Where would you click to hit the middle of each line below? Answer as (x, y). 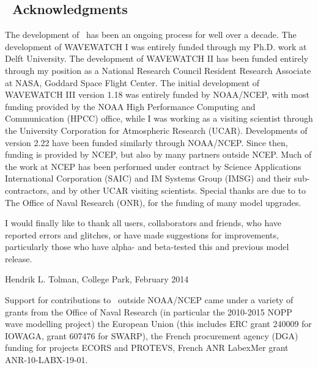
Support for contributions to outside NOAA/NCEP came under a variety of (149, 300)
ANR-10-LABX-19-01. (46, 360)
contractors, (27, 190)
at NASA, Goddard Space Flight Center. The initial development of (132, 82)
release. (19, 258)
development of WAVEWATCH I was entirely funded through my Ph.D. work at (156, 46)
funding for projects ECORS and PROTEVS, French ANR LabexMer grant (147, 348)
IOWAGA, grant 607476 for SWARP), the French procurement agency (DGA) (152, 335)
